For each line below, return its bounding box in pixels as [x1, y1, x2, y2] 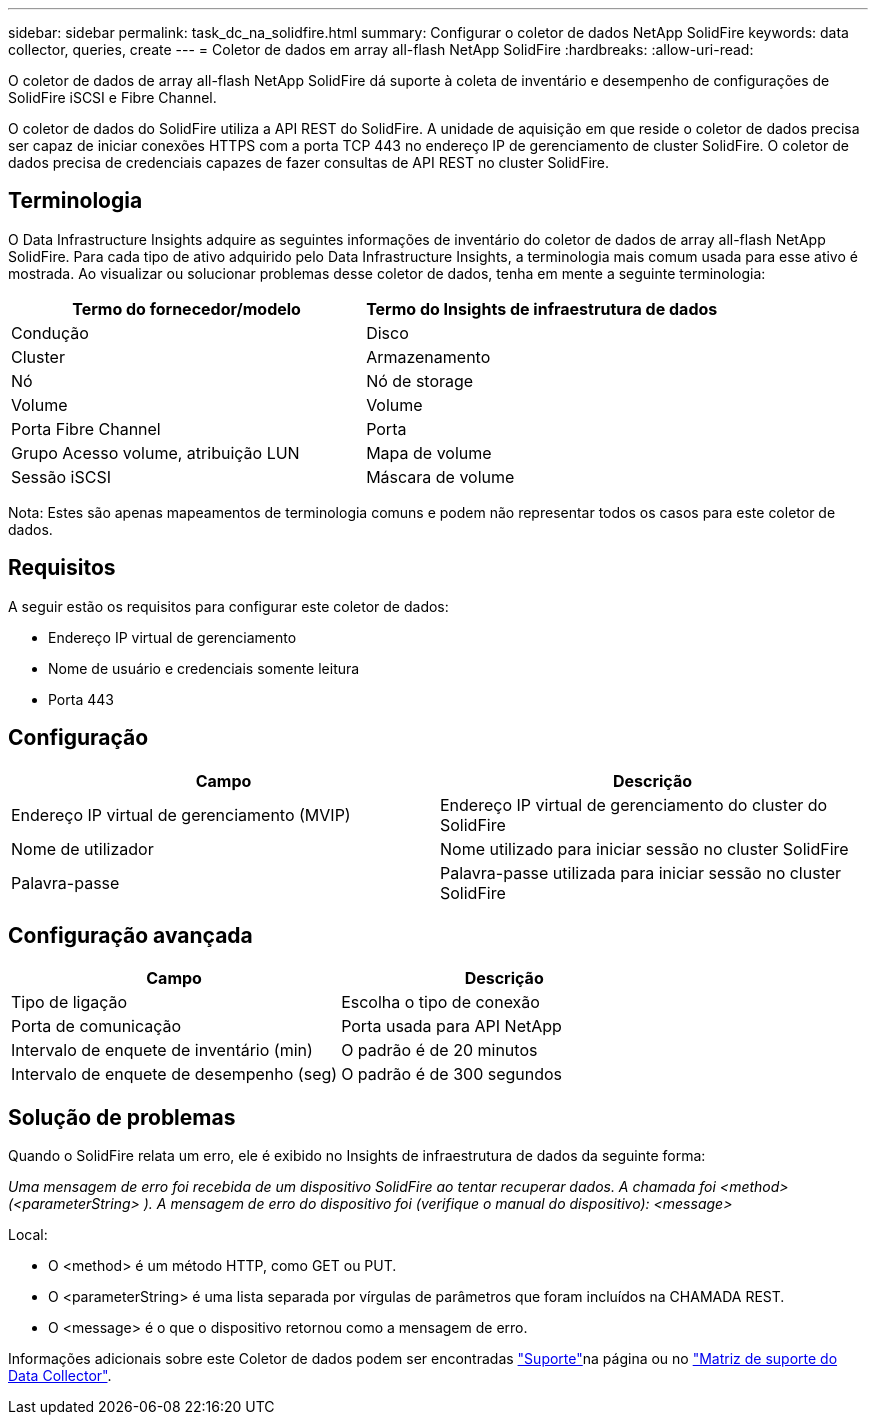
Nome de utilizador [11, 838, 154, 859]
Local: [8, 1226, 48, 1244]
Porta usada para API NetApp [341, 1016, 562, 1037]
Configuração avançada [8, 922, 253, 948]
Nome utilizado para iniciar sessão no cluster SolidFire [440, 838, 849, 859]
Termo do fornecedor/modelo [72, 298, 301, 319]
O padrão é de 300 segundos [341, 1064, 563, 1085]
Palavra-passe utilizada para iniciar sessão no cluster [440, 862, 842, 883]
